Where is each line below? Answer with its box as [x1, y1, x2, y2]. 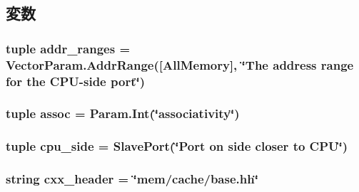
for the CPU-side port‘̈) [6, 72, 145, 90]
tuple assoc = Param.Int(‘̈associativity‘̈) [6, 105, 240, 122]
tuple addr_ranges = [6, 39, 131, 57]
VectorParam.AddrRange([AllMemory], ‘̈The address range [6, 55, 354, 73]
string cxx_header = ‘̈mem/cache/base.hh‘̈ [6, 170, 258, 188]
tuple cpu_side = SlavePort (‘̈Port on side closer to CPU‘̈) [6, 137, 348, 155]
